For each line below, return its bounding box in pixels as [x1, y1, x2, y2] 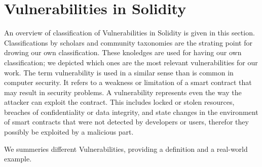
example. [4, 153, 32, 164]
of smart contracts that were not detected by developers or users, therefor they [4, 116, 249, 127]
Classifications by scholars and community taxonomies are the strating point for [4, 37, 252, 48]
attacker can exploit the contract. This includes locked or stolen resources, [4, 97, 235, 107]
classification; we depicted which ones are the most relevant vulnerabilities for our [4, 57, 258, 67]
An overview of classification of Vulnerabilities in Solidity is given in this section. [4, 27, 255, 38]
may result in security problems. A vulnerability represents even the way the [4, 87, 242, 97]
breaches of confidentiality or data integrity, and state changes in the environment [4, 106, 258, 117]
